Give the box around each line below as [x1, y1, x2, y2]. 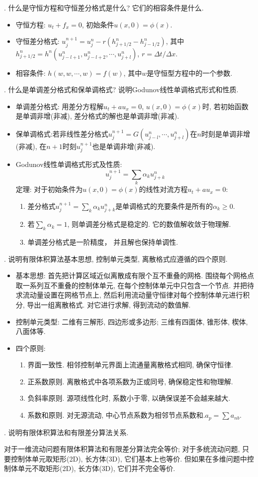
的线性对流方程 [139, 184, 188, 194]
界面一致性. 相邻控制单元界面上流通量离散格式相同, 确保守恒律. [27, 359, 233, 370]
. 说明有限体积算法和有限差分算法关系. [4, 427, 129, 437]
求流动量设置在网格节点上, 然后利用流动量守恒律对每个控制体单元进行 [15, 290, 243, 300]
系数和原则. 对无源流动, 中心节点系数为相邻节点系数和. [27, 410, 205, 420]
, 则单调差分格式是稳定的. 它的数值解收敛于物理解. [67, 219, 231, 229]
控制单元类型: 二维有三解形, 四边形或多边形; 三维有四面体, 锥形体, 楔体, [15, 316, 248, 326]
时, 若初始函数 [202, 101, 249, 111]
